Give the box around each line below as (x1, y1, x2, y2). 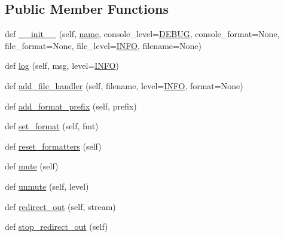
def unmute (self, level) (5, 180, 89, 192)
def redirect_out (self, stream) (5, 200, 116, 212)
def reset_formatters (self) (5, 139, 102, 152)
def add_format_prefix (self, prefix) (5, 99, 137, 112)
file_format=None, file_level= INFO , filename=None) (5, 39, 201, 51)
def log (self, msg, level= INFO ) (5, 59, 119, 72)
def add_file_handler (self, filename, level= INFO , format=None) (5, 79, 243, 92)
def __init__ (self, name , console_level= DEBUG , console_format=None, (5, 28, 280, 40)
